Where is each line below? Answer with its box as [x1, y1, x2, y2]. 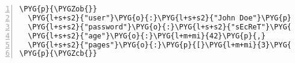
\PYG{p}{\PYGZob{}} [19, 5, 97, 13]
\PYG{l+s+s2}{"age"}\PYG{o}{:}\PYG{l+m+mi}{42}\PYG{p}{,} [28, 31, 266, 40]
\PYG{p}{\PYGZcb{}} [19, 49, 97, 58]
